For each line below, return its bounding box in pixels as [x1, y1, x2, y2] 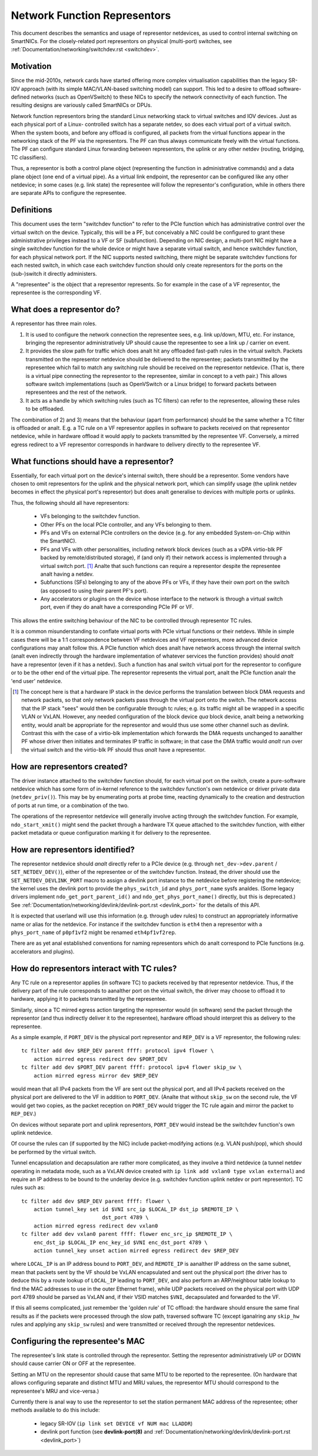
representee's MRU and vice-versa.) [11, 1388, 100, 1395]
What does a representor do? [11, 305, 120, 315]
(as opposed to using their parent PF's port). [40, 587, 148, 594]
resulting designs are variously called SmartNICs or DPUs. [11, 102, 153, 109]
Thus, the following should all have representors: [11, 499, 130, 506]
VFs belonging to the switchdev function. [40, 512, 141, 520]
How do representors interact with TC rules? [11, 963, 177, 974]
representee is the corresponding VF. [11, 289, 102, 296]
